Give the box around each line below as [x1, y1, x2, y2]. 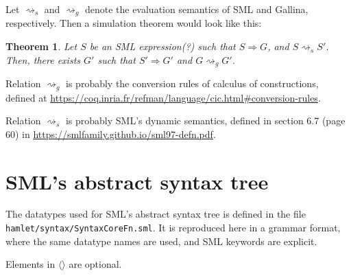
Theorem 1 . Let [5, 39, 77, 54]
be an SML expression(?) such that [89, 39, 236, 54]
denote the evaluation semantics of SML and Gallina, [84, 2, 308, 16]
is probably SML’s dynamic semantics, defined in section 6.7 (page [65, 113, 346, 128]
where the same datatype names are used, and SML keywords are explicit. [5, 233, 317, 248]
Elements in [5, 257, 56, 271]
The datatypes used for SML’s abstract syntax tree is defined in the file [5, 207, 306, 221]
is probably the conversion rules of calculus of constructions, [66, 76, 319, 91]
